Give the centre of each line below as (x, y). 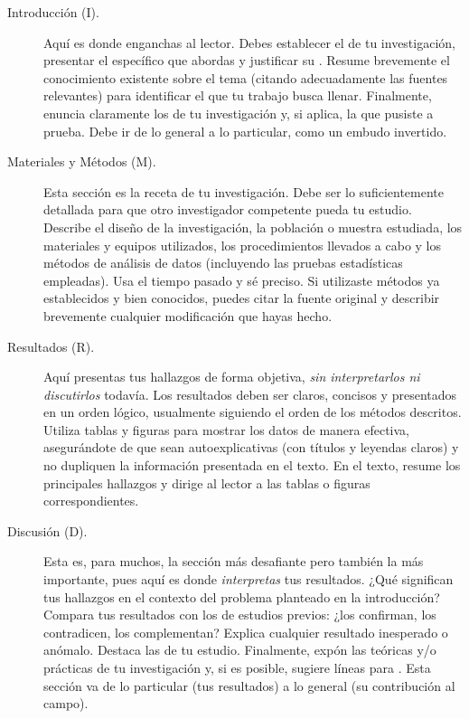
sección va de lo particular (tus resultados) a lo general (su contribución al (249, 685)
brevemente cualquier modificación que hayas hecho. (188, 315)
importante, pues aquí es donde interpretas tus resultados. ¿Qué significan (249, 579)
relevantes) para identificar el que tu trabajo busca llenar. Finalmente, (238, 95)
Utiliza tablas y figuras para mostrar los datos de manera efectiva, (227, 429)
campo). (66, 703)
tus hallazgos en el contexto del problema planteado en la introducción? (242, 596)
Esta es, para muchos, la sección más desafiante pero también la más (234, 561)
